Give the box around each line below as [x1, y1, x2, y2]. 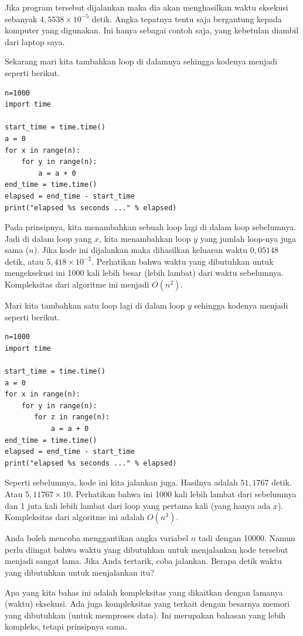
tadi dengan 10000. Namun [198, 532, 295, 544]
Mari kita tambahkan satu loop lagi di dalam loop [5, 299, 185, 312]
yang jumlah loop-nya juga [200, 232, 296, 244]
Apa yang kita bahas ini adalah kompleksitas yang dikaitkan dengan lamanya [5, 586, 283, 598]
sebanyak [5, 12, 38, 25]
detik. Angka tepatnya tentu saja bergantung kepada [91, 12, 282, 25]
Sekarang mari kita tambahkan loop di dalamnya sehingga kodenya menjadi [5, 55, 277, 67]
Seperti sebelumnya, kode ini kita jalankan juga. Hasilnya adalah [5, 476, 238, 488]
